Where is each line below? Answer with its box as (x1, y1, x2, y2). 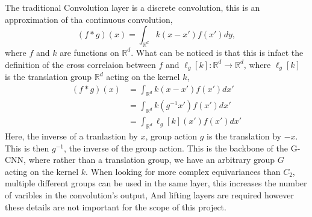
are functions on (60, 46, 119, 58)
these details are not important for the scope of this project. (5, 200, 226, 213)
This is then (5, 141, 49, 154)
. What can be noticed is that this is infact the (131, 46, 304, 58)
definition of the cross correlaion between (5, 58, 156, 70)
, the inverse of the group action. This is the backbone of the (63, 141, 289, 154)
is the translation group (5, 70, 92, 83)
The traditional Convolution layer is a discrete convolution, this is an (5, 1, 260, 13)
